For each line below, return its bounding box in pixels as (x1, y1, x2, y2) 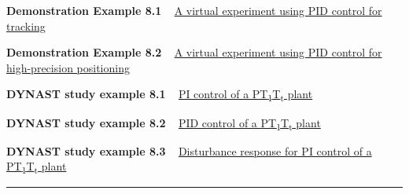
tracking (6, 17, 46, 34)
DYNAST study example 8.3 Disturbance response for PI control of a (6, 142, 372, 159)
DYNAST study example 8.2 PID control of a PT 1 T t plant (6, 114, 321, 133)
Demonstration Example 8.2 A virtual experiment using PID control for (6, 44, 382, 60)
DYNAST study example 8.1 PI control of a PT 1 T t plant (6, 86, 313, 104)
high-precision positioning (6, 59, 130, 75)
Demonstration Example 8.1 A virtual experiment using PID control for (6, 2, 382, 18)
